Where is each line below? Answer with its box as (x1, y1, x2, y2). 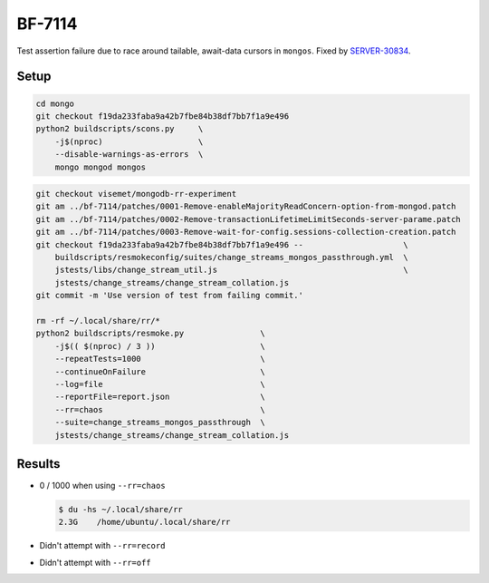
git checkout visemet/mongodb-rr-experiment (35, 189, 237, 199)
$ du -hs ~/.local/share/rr (58, 504, 183, 514)
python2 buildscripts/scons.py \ (35, 123, 204, 134)
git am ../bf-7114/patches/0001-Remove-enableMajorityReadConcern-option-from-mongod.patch (35, 201, 456, 212)
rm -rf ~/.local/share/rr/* (35, 316, 160, 326)
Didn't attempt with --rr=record (39, 540, 166, 551)
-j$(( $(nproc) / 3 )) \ (54, 341, 266, 351)
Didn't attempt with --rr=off (39, 557, 151, 568)
